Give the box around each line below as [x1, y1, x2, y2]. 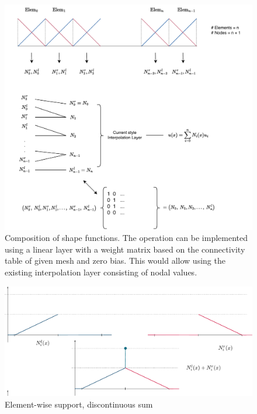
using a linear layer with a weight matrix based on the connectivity [5, 243, 245, 255]
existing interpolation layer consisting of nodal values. [5, 266, 197, 278]
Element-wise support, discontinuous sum [5, 398, 153, 410]
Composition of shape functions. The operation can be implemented [5, 232, 248, 244]
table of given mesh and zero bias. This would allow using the [5, 254, 225, 267]
